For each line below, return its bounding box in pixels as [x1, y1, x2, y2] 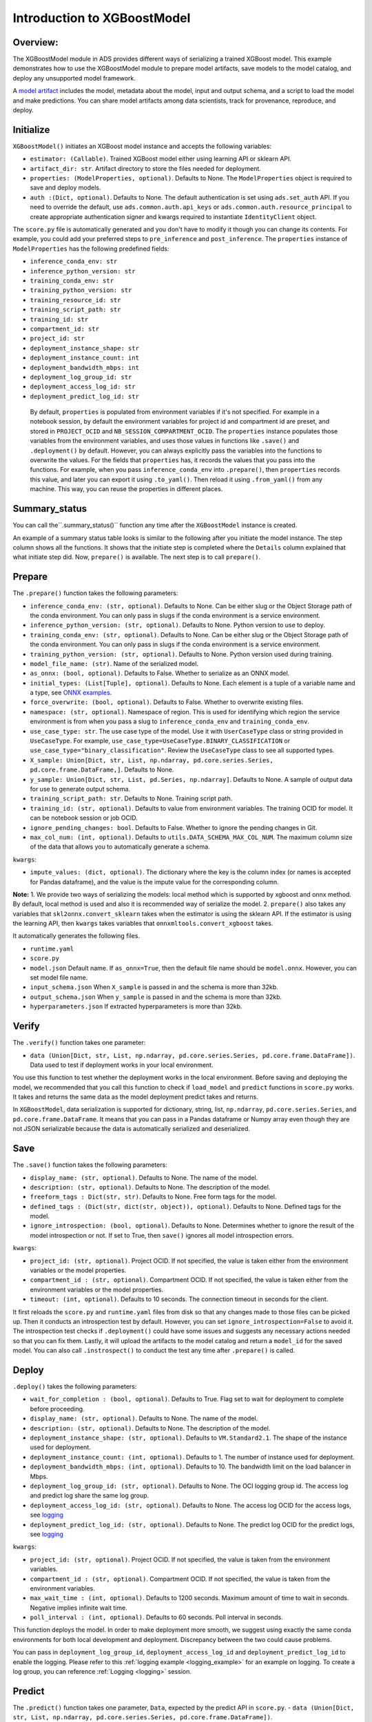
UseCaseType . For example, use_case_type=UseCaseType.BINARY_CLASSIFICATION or [30, 737, 291, 745]
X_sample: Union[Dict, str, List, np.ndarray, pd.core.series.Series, [30, 756, 273, 764]
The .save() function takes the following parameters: [12, 1161, 168, 1169]
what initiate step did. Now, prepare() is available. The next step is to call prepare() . [12, 553, 261, 561]
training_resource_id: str [30, 296, 121, 304]
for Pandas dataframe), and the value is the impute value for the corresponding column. [30, 878, 279, 886]
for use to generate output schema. [30, 785, 131, 793]
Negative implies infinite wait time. [30, 1604, 127, 1612]
